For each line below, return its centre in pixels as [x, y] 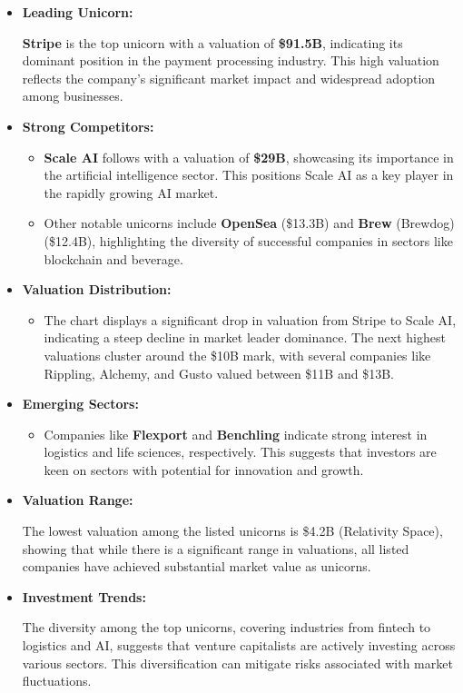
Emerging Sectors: [80, 404]
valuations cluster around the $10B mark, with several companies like [237, 355]
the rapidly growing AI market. [131, 192]
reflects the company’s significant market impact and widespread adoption [229, 78]
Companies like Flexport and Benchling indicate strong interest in [236, 434]
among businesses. [73, 96]
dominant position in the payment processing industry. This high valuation [231, 60]
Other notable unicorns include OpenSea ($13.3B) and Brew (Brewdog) [249, 223]
